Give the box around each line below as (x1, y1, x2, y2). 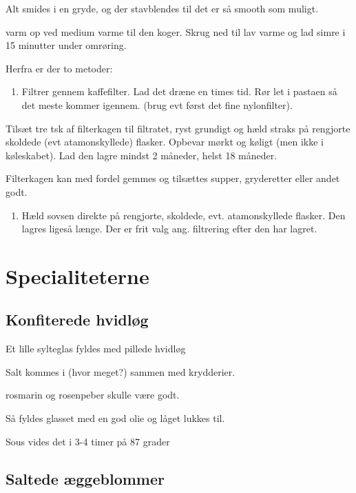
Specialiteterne (6, 261, 149, 290)
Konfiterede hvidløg (6, 309, 149, 330)
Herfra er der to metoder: (6, 61, 113, 75)
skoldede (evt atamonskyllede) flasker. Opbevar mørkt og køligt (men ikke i (6, 134, 324, 149)
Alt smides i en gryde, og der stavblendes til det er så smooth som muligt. (6, 1, 319, 15)
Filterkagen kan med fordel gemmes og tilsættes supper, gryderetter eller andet (6, 171, 340, 185)
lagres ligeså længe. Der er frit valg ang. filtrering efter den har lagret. (21, 221, 317, 236)
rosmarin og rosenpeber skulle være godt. (6, 388, 180, 402)
